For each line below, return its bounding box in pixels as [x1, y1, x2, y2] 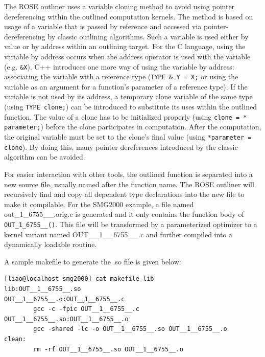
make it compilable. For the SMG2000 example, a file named [4, 198, 194, 209]
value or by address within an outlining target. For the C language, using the [4, 41, 246, 52]
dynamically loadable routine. [4, 239, 97, 250]
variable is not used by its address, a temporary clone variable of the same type [4, 91, 253, 102]
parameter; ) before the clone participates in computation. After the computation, [4, 121, 261, 132]
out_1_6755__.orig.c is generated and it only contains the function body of [4, 209, 244, 219]
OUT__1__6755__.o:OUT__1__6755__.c [4, 295, 125, 303]
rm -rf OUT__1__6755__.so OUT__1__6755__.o [33, 345, 183, 353]
